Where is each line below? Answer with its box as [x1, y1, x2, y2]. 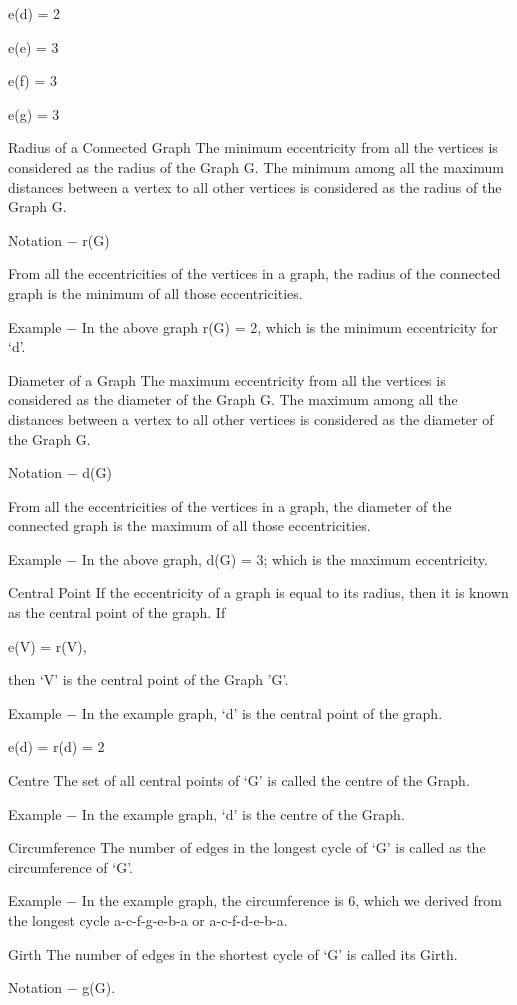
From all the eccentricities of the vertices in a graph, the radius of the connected [8, 263, 501, 284]
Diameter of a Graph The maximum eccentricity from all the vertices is [8, 369, 446, 390]
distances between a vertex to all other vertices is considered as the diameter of [8, 408, 494, 429]
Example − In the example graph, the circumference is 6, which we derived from [8, 890, 502, 911]
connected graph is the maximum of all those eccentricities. [8, 515, 371, 536]
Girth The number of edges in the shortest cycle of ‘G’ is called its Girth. [8, 943, 458, 964]
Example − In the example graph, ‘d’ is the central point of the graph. [8, 702, 443, 723]
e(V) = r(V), [8, 635, 87, 656]
